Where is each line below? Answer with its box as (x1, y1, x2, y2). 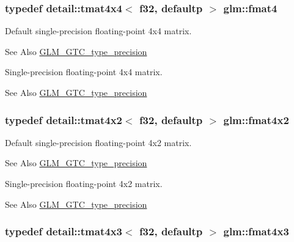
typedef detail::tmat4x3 (5, 224, 122, 239)
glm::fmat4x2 (223, 112, 289, 127)
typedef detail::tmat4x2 (5, 112, 122, 127)
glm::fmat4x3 (223, 224, 289, 239)
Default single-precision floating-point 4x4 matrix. (5, 24, 192, 37)
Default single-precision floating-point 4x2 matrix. (5, 136, 192, 148)
